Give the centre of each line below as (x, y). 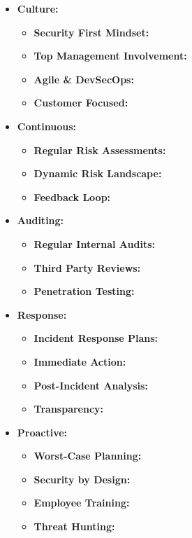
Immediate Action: (80, 361)
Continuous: (46, 126)
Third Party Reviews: (87, 267)
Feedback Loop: (72, 196)
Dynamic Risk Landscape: (98, 173)
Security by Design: (82, 479)
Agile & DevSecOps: (84, 79)
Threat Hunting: (74, 526)
